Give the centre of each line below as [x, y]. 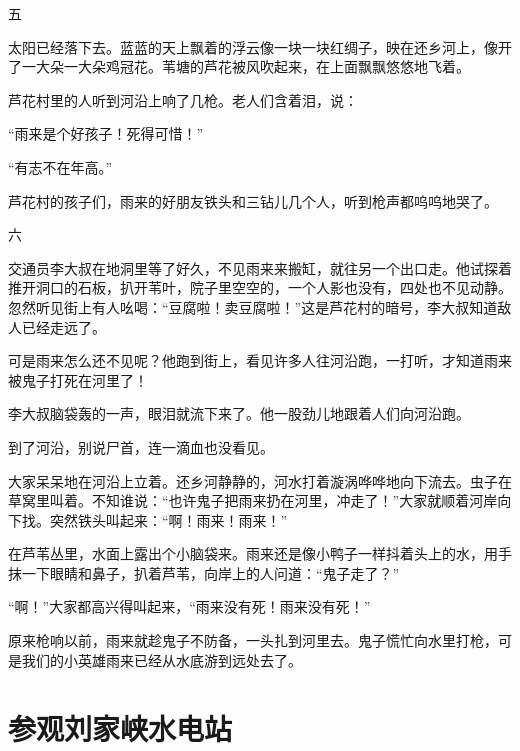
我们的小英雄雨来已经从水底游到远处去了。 [161, 659]
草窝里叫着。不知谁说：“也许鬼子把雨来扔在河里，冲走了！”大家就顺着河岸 [253, 500]
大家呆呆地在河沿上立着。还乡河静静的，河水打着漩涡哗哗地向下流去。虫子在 [260, 480]
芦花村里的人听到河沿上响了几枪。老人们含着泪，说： [183, 99]
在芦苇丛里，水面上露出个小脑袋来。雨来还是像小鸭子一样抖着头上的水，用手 [260, 553]
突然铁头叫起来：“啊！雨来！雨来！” [168, 519]
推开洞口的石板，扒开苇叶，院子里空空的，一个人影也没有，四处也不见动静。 [260, 287]
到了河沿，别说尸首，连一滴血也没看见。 [141, 446]
